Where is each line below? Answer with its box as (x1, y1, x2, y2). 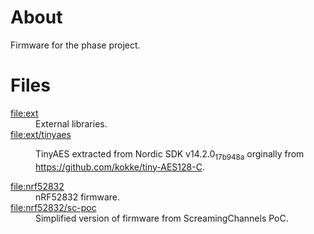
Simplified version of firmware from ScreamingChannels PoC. (35, 212, 289, 224)
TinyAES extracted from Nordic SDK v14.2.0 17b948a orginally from (35, 147, 305, 162)
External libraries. (35, 117, 108, 130)
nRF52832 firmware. (35, 191, 121, 203)
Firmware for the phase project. (10, 39, 141, 51)
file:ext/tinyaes (10, 128, 72, 140)
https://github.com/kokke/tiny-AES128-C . (35, 161, 205, 173)
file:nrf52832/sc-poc (10, 201, 97, 213)
